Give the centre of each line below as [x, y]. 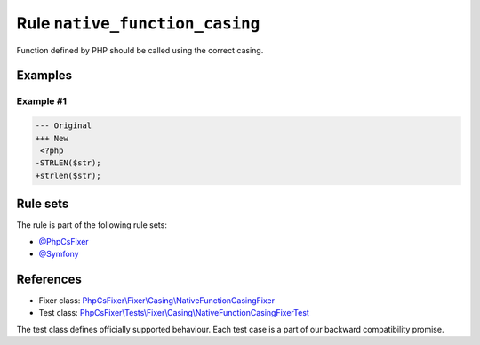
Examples [44, 76]
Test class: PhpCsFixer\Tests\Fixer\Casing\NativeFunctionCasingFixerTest [174, 313]
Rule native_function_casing [138, 23]
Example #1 [41, 101]
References [49, 279]
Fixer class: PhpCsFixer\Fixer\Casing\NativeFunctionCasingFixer [157, 300]
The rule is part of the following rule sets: [92, 225]
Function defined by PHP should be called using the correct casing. [140, 50]
